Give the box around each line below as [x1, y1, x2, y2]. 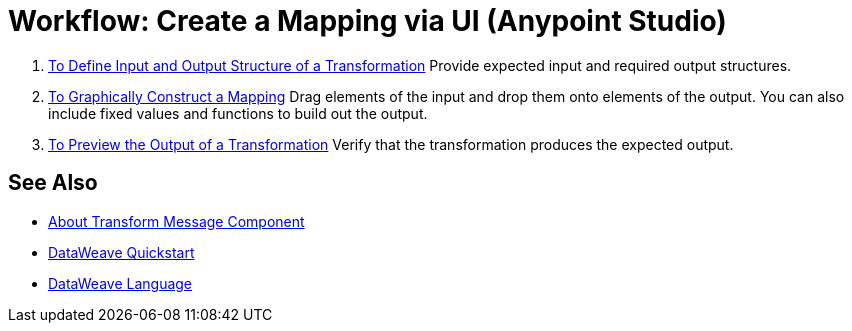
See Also [8, 170, 98, 196]
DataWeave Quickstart [48, 243, 195, 261]
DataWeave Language [48, 274, 193, 292]
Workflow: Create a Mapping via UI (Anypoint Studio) [8, 4, 727, 38]
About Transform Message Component [48, 212, 305, 230]
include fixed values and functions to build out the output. [48, 104, 428, 122]
